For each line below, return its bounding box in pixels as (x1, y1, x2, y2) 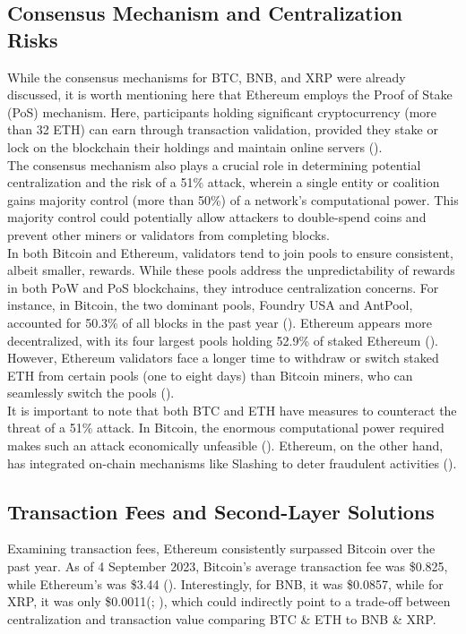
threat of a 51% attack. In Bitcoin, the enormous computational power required (7, 418, 444, 437)
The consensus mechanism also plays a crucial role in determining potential (7, 155, 421, 174)
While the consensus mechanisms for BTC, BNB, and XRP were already (7, 67, 406, 86)
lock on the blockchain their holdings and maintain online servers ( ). (7, 137, 383, 156)
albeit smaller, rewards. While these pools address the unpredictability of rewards (7, 261, 455, 279)
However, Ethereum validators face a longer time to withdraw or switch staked (7, 348, 439, 367)
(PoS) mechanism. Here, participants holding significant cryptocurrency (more (7, 102, 437, 121)
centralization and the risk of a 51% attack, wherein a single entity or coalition (7, 173, 440, 192)
